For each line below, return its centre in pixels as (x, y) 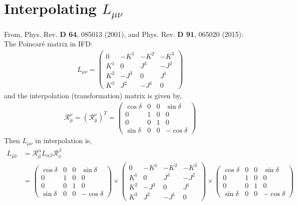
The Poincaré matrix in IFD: (48, 44)
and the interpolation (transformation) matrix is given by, (93, 96)
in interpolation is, (64, 140)
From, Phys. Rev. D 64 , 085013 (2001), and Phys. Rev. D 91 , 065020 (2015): (124, 34)
